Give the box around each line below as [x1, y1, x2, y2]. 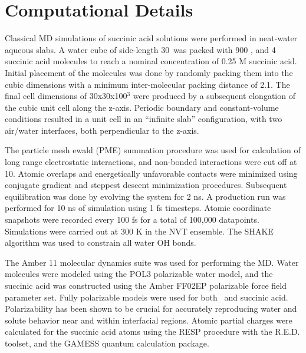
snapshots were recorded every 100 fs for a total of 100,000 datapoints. [5, 213, 259, 226]
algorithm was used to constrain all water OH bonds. [5, 236, 196, 249]
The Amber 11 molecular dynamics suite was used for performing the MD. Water [5, 256, 299, 268]
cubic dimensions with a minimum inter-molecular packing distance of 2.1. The [5, 78, 290, 90]
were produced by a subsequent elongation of [133, 90, 295, 102]
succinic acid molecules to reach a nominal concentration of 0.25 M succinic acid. [5, 55, 297, 67]
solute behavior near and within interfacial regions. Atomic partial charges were [5, 314, 292, 326]
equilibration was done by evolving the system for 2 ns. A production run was [5, 190, 286, 202]
